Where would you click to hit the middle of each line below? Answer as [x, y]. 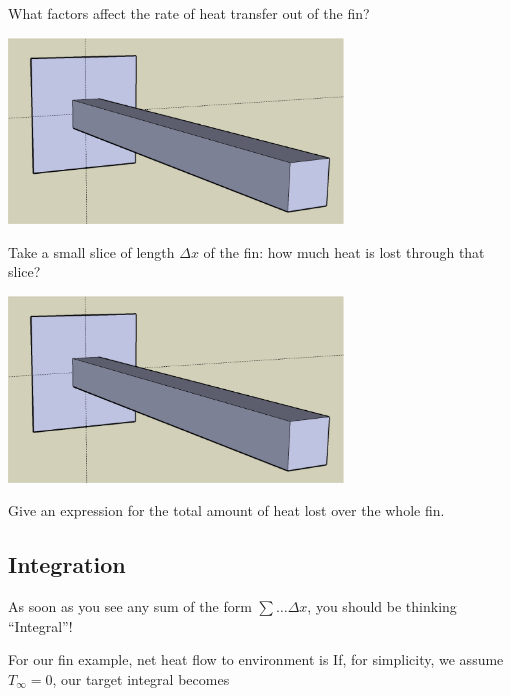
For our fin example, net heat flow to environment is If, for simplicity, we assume [256, 659]
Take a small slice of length [91, 251]
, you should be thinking [382, 606]
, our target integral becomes [141, 678]
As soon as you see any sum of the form [130, 606]
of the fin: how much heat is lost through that [344, 251]
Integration [67, 564]
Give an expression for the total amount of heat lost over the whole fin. [226, 510]
